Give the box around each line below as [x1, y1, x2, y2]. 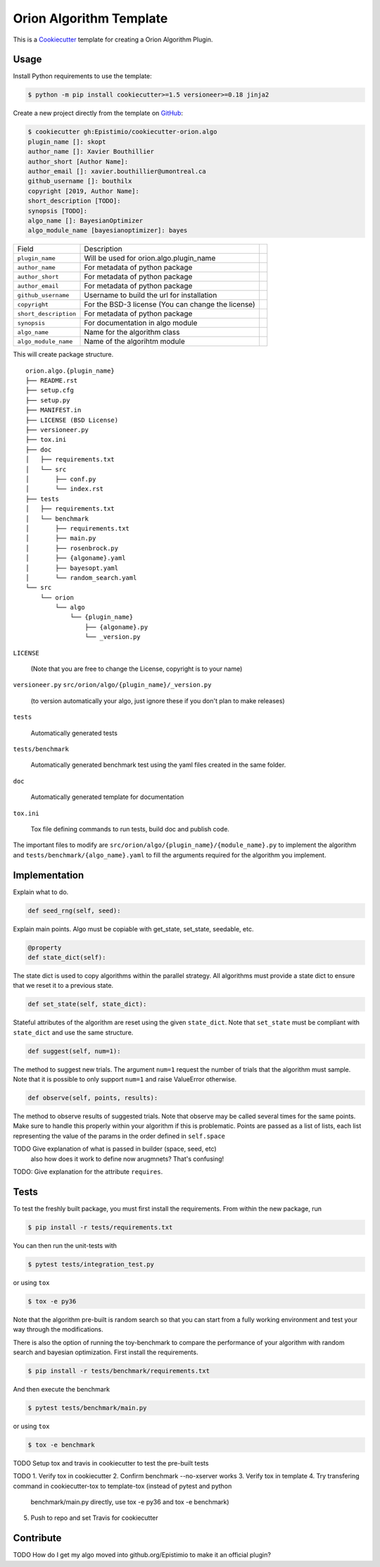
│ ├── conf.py [25, 475, 96, 483]
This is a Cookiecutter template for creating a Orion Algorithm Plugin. [13, 35, 213, 44]
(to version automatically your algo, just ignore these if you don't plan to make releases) [30, 696, 285, 705]
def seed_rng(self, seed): [27, 906, 121, 915]
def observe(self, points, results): [27, 1094, 158, 1102]
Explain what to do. [13, 888, 69, 896]
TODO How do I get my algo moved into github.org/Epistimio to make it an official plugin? [13, 1551, 271, 1559]
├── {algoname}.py [84, 623, 148, 631]
